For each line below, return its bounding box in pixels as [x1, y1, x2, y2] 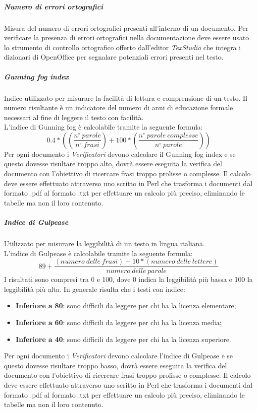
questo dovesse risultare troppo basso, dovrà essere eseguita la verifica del [4, 360, 227, 370]
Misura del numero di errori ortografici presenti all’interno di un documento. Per [4, 22, 249, 33]
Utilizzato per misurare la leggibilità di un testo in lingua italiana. [4, 238, 205, 248]
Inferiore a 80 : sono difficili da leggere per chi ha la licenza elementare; [15, 300, 236, 311]
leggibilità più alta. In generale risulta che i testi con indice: [4, 283, 185, 294]
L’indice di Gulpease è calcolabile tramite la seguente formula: [4, 248, 193, 258]
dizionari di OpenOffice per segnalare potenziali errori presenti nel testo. [4, 52, 224, 62]
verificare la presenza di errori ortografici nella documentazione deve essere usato [4, 32, 249, 43]
